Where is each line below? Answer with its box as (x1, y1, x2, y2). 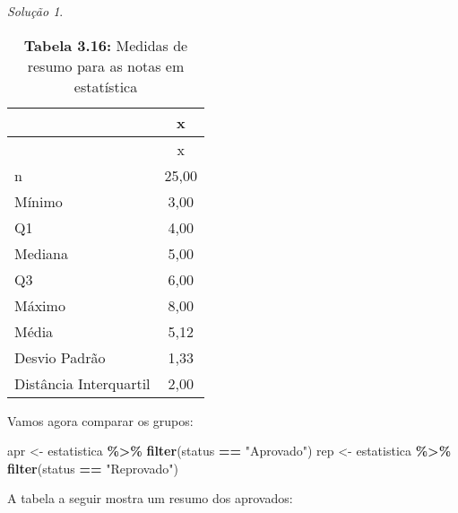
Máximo (14, 294, 65, 316)
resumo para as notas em (27, 55, 185, 76)
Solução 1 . (7, 2, 64, 20)
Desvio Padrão (14, 346, 106, 368)
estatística (73, 75, 138, 97)
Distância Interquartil (14, 372, 151, 394)
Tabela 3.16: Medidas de (23, 34, 188, 56)
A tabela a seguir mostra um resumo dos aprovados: (7, 489, 293, 508)
